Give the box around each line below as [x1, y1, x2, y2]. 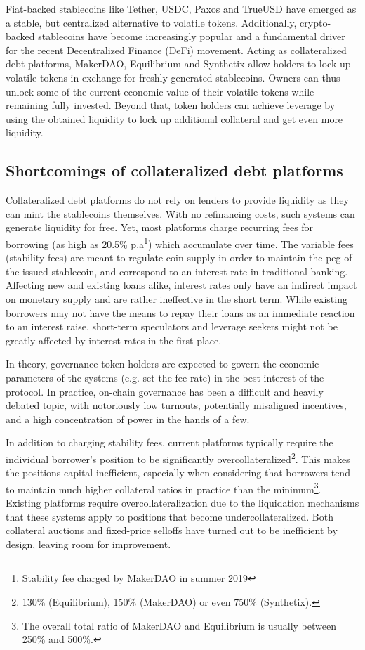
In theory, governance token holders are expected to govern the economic [6, 356, 319, 371]
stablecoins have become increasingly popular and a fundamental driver [38, 29, 345, 44]
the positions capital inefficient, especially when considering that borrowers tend [6, 465, 350, 480]
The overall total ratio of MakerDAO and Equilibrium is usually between [22, 618, 336, 632]
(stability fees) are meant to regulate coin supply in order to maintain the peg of [6, 250, 352, 265]
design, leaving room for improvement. [6, 536, 171, 551]
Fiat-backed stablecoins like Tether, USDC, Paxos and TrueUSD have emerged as [6, 1, 357, 15]
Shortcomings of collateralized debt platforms [6, 160, 343, 181]
